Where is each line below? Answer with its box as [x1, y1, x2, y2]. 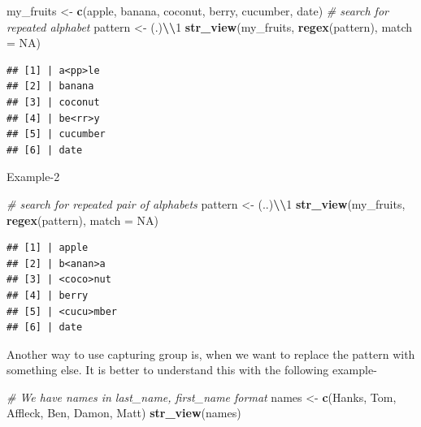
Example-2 [7, 168, 60, 185]
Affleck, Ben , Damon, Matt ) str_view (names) [7, 404, 241, 421]
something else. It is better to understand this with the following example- [7, 361, 377, 378]
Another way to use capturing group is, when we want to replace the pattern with [7, 345, 415, 362]
